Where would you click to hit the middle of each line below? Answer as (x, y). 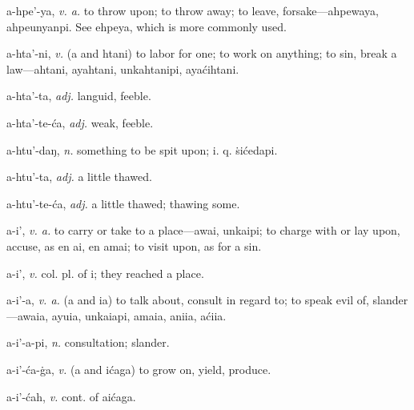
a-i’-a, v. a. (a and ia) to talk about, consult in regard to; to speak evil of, (188, 300)
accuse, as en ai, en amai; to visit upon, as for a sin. (134, 245)
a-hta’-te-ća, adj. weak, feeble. (80, 122)
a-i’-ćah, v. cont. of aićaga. (71, 396)
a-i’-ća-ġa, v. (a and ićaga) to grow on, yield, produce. (139, 369)
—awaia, (28, 315)
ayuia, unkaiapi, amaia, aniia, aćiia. (139, 315)
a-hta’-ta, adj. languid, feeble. (79, 96)
